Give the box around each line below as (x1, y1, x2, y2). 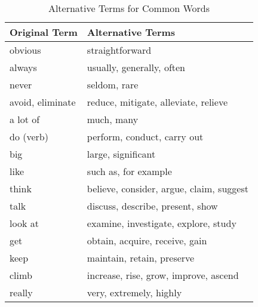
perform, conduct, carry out (87, 130, 204, 143)
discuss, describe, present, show (87, 199, 218, 213)
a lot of (10, 112, 40, 126)
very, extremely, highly (87, 285, 182, 299)
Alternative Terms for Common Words (48, 1, 210, 15)
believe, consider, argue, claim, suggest (87, 182, 248, 195)
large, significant (87, 147, 156, 161)
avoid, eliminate (10, 95, 76, 109)
